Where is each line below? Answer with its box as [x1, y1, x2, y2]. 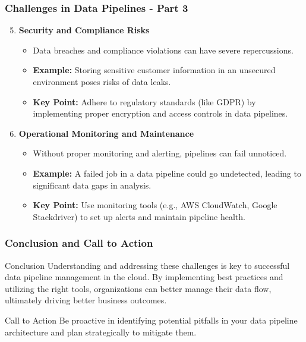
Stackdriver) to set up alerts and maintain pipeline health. [33, 210, 245, 222]
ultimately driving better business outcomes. [5, 294, 167, 306]
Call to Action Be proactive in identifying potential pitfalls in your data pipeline [5, 313, 298, 326]
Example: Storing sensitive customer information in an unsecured [33, 64, 276, 76]
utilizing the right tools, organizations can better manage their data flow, [5, 282, 272, 294]
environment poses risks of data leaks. [33, 76, 171, 87]
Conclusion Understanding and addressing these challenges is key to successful [5, 259, 290, 271]
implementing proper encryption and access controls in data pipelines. [33, 107, 288, 120]
